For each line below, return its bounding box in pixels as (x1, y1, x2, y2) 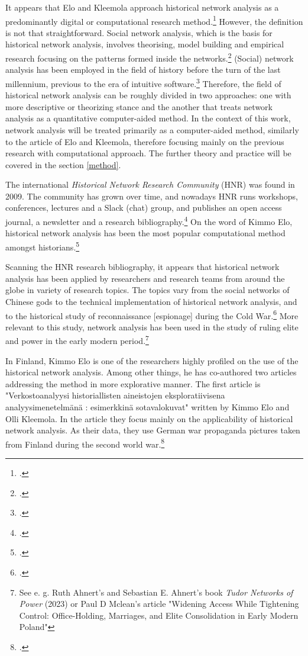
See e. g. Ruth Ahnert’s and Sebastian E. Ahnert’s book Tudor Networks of (19, 586, 293, 598)
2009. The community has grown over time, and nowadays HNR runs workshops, (5, 189, 298, 202)
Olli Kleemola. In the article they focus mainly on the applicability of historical (5, 412, 293, 425)
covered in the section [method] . (5, 158, 121, 171)
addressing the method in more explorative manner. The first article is (5, 377, 261, 390)
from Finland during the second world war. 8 (5, 436, 165, 450)
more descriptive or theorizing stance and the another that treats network (5, 100, 273, 112)
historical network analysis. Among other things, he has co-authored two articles (5, 366, 297, 378)
